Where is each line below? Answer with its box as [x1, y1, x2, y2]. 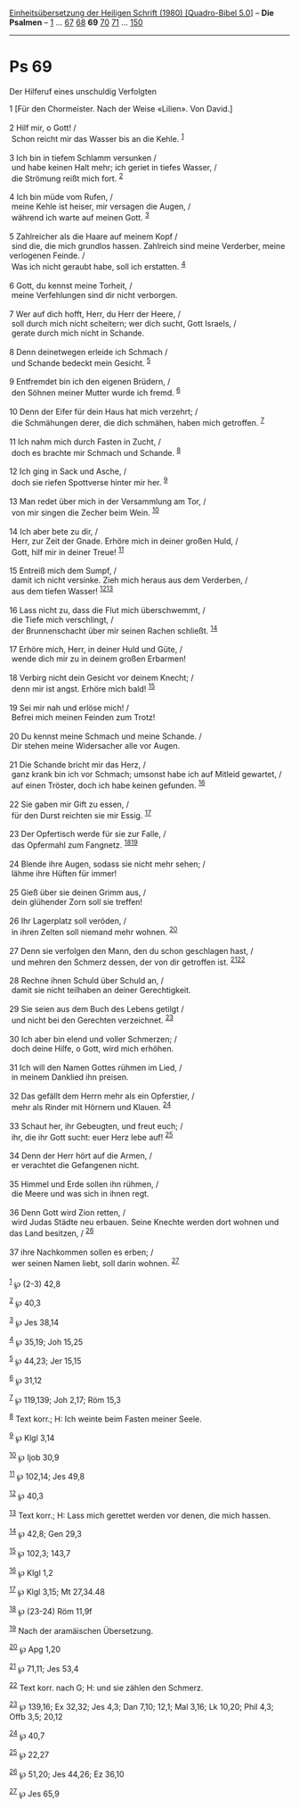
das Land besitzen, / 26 [9, 1226, 94, 1239]
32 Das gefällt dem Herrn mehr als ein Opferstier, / [9, 1091, 195, 1101]
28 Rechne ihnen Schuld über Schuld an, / [9, 975, 165, 986]
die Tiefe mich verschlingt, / [11, 614, 114, 625]
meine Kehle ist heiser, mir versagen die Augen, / [11, 201, 191, 212]
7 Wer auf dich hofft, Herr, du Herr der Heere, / [9, 308, 181, 319]
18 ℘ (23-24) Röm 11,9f [9, 1604, 93, 1616]
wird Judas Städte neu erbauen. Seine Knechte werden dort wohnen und [11, 1217, 279, 1228]
